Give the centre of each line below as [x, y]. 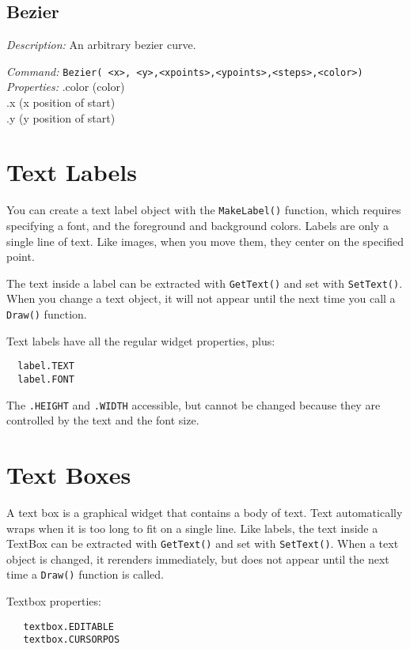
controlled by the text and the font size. [103, 420]
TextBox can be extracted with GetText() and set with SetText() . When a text [203, 543]
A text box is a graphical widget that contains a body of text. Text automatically [205, 512]
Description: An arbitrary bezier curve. [101, 45]
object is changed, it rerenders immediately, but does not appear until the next [198, 558]
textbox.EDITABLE [69, 626]
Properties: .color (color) [66, 87]
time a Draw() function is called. [85, 574]
